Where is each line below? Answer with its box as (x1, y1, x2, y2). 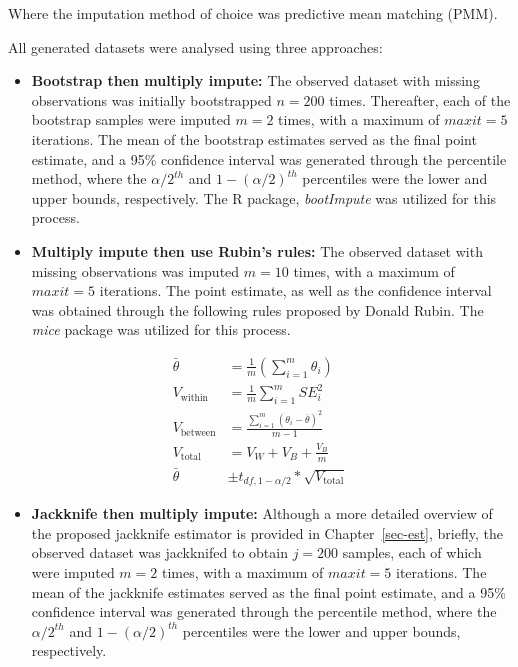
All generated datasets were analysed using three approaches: (8, 36, 383, 57)
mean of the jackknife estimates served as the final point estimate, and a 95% (31, 581, 506, 602)
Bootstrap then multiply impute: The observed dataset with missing (31, 70, 480, 91)
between (180, 427, 216, 438)
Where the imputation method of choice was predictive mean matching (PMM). (8, 3, 498, 23)
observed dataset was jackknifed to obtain (31, 542, 288, 563)
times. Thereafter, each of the (329, 89, 511, 110)
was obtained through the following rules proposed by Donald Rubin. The (31, 299, 484, 320)
